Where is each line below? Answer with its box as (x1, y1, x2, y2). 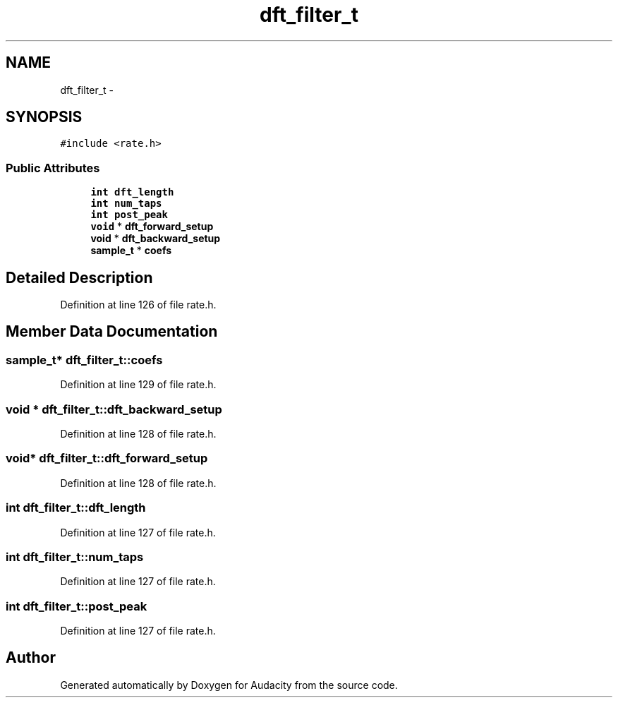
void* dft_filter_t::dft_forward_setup (6, 451, 208, 466)
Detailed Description (6, 268, 153, 287)
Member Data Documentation (6, 323, 218, 341)
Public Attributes (6, 160, 100, 175)
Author (6, 649, 56, 667)
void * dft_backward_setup (90, 232, 221, 245)
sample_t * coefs (90, 244, 172, 257)
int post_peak (90, 209, 168, 221)
